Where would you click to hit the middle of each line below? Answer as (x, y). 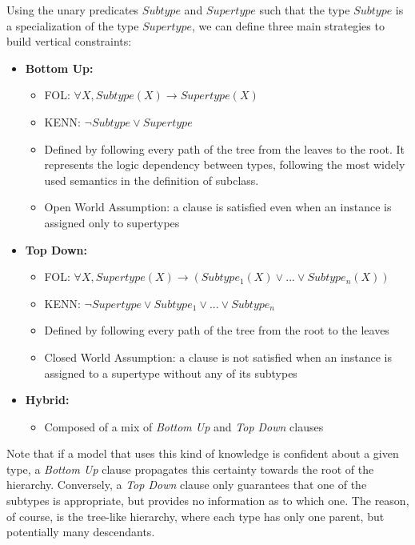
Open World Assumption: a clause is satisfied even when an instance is (218, 207)
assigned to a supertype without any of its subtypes (171, 373)
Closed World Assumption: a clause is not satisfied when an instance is (218, 357)
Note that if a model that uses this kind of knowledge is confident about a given (203, 453)
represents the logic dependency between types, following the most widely (225, 164)
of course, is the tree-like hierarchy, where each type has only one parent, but (196, 516)
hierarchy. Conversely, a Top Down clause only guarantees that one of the (187, 485)
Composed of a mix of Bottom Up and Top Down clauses (184, 426)
